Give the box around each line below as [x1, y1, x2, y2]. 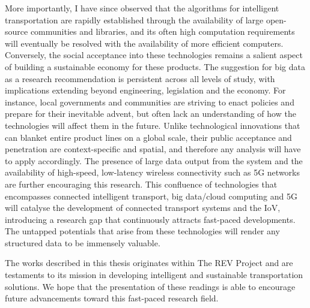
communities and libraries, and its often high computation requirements [30, 25, 295, 38]
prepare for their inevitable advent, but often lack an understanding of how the [5, 107, 296, 120]
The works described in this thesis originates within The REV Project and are [5, 256, 293, 269]
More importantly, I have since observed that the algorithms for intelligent [5, 2, 279, 14]
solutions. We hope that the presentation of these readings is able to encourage [5, 280, 296, 292]
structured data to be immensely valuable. [5, 236, 160, 249]
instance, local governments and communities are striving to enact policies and [5, 95, 294, 108]
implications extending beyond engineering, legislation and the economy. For [5, 84, 286, 96]
